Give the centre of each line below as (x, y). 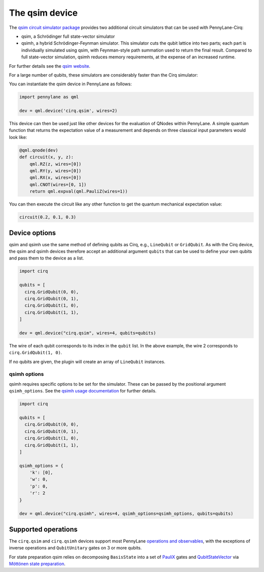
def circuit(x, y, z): (46, 157)
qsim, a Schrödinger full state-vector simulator (68, 36)
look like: (18, 137)
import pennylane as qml (49, 97)
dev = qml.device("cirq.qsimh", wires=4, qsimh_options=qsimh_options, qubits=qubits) (126, 514)
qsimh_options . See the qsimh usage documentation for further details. (83, 391)
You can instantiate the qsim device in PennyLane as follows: (70, 84)
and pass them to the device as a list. (46, 258)
